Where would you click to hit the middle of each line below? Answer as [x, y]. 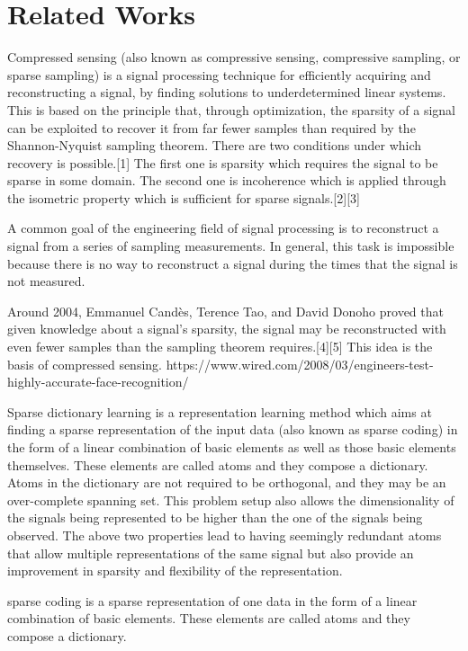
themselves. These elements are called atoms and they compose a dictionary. [218, 464]
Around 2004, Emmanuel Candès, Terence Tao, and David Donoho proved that [225, 311]
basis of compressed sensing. [85, 364]
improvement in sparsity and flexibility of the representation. [175, 571]
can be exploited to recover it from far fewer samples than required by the [211, 127]
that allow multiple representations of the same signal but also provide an [211, 553]
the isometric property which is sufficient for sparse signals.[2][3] [184, 197]
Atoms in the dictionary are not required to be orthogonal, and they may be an [227, 482]
